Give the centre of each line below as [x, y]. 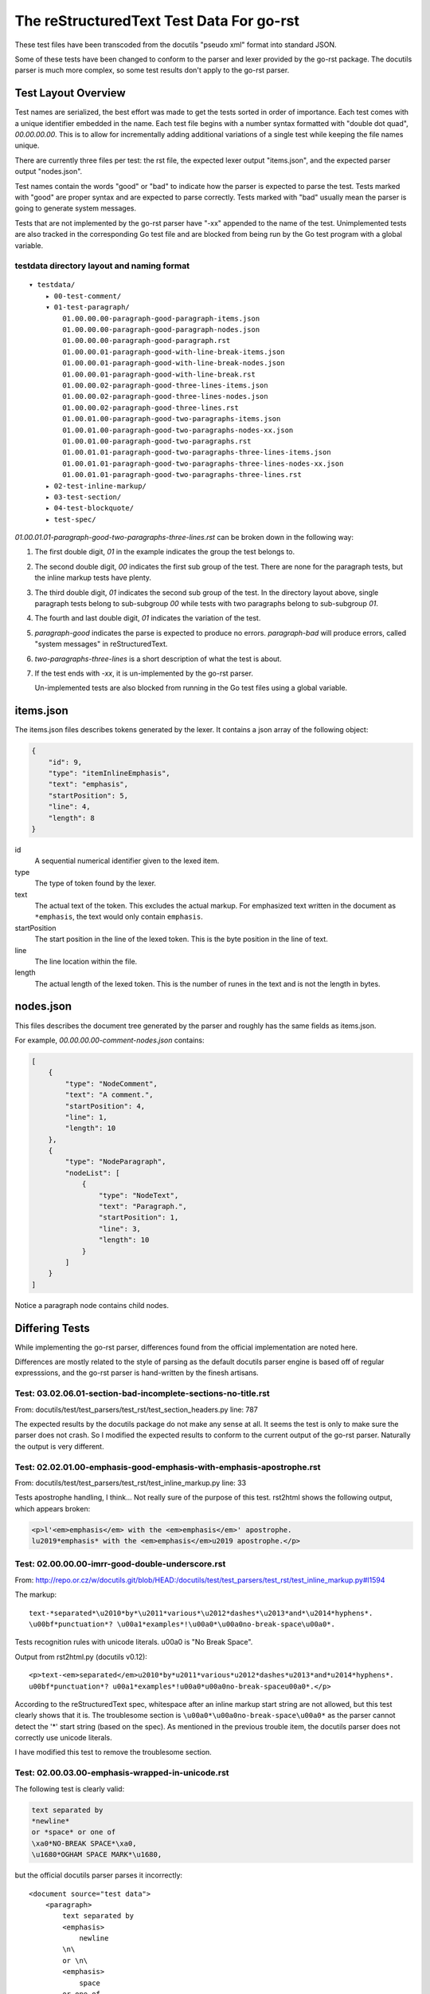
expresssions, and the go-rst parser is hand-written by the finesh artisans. [137, 1373]
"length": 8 [72, 818]
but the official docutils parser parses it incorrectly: [99, 1875]
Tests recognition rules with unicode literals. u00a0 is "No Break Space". [134, 1642]
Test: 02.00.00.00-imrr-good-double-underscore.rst [120, 1564]
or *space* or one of [74, 1832]
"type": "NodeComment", [111, 1084]
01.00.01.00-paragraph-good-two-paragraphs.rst [157, 441]
